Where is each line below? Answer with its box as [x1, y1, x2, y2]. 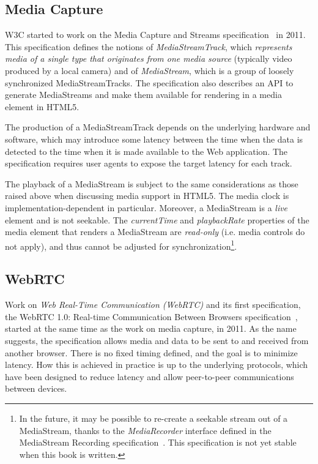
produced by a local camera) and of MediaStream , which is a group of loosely [5, 64, 294, 77]
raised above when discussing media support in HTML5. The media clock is [5, 189, 289, 202]
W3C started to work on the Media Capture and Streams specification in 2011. [5, 28, 306, 41]
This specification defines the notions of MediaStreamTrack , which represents [5, 40, 292, 53]
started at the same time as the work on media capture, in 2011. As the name [5, 322, 297, 335]
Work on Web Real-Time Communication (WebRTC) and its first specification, [5, 298, 301, 311]
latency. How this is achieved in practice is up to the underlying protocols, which [5, 358, 308, 371]
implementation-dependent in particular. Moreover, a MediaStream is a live [5, 201, 288, 214]
